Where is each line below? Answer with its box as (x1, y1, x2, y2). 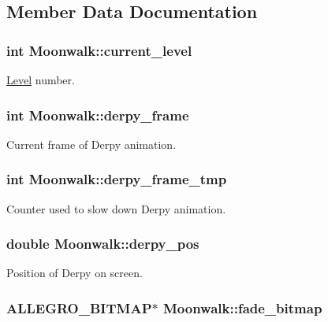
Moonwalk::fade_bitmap (162, 298, 322, 317)
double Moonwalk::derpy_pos (6, 234, 199, 254)
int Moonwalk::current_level (6, 40, 192, 60)
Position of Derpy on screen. (6, 265, 143, 281)
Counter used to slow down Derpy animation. (6, 200, 226, 217)
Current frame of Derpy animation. (6, 135, 177, 152)
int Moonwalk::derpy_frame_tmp (6, 169, 227, 189)
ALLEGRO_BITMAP (6, 298, 152, 317)
